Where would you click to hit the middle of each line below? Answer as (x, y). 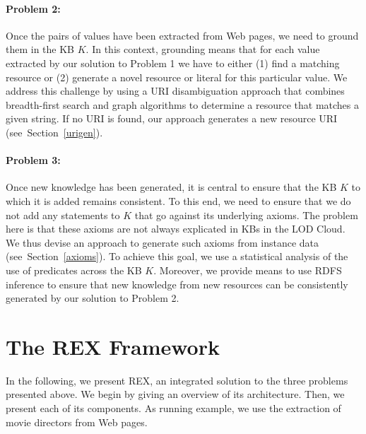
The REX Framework (113, 346)
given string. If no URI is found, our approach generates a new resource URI (172, 118)
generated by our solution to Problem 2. (93, 298)
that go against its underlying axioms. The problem (246, 215)
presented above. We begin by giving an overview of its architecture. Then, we (175, 394)
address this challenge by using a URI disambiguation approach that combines (175, 91)
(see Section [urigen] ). (54, 132)
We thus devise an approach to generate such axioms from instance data (163, 242)
